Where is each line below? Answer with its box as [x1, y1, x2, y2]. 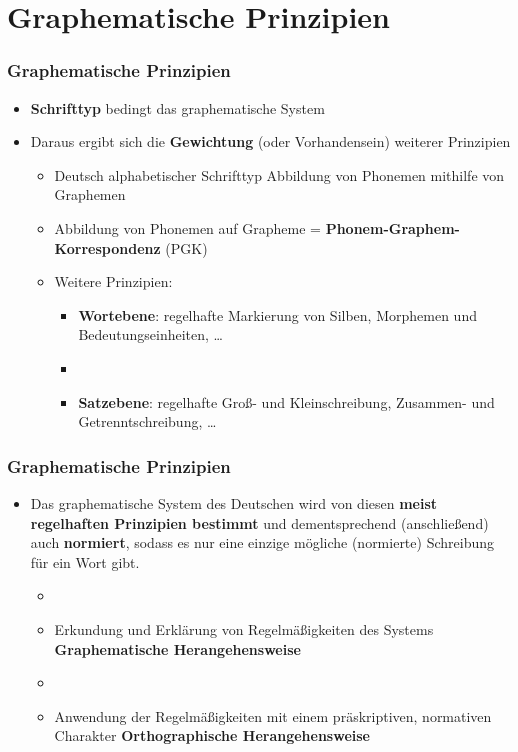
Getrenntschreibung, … [78, 411, 217, 432]
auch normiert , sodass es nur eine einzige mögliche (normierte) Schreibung [30, 532, 494, 553]
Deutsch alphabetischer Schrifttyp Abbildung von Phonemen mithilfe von [54, 164, 505, 185]
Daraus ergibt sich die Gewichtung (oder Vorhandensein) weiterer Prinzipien [30, 131, 511, 152]
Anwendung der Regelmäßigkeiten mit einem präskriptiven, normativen [54, 705, 492, 726]
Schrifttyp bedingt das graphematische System [30, 97, 325, 118]
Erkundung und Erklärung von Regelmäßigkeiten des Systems [54, 618, 434, 639]
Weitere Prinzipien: [54, 271, 173, 292]
